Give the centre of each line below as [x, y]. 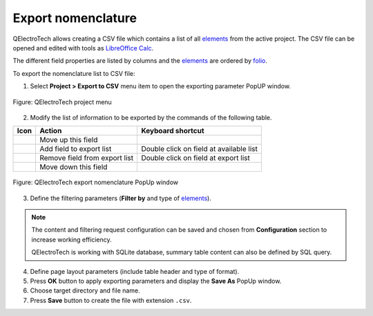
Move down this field [73, 167]
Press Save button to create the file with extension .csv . [111, 300]
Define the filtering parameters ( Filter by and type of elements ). [121, 198]
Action [50, 131]
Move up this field [68, 140]
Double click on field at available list [200, 149]
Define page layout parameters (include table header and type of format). [135, 271]
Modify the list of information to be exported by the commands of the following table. [151, 117]
